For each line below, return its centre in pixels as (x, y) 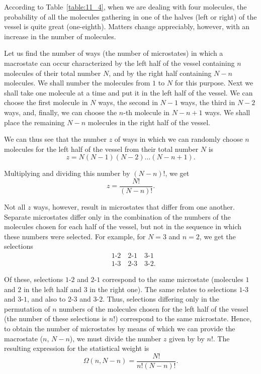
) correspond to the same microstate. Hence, (184, 318)
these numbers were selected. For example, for (75, 236)
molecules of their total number (53, 73)
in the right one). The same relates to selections (163, 289)
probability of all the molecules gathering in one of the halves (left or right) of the (130, 16)
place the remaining (34, 122)
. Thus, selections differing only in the (161, 299)
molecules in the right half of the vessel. (149, 122)
